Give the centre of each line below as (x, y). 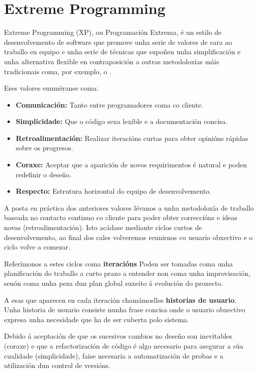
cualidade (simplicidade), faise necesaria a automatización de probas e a (114, 355)
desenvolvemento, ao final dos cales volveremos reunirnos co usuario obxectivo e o (129, 237)
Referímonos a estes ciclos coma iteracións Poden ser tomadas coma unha (119, 263)
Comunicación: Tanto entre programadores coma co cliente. (110, 104)
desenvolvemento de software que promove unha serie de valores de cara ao (118, 42)
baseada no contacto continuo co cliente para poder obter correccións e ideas (121, 217)
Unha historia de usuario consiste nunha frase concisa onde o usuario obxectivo (125, 310)
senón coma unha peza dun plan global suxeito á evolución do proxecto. (114, 283)
